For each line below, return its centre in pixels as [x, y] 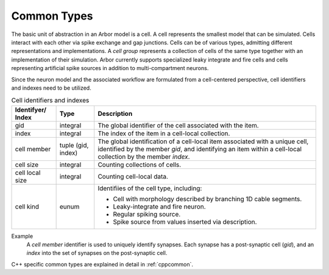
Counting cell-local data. [133, 176]
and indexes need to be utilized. [51, 88]
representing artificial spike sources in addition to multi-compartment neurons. [110, 68]
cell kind [27, 206]
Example [22, 236]
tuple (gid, [74, 145]
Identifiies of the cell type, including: [150, 188]
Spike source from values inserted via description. [185, 221]
